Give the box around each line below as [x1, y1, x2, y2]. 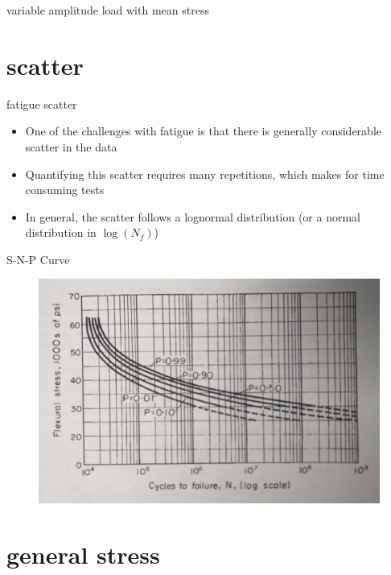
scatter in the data [25, 138, 117, 155]
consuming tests [25, 181, 105, 198]
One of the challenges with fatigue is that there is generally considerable [25, 122, 381, 139]
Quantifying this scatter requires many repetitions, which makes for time [25, 165, 385, 182]
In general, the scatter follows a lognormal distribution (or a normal [25, 208, 361, 225]
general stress [6, 537, 160, 570]
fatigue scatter [6, 95, 77, 112]
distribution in [25, 224, 97, 241]
